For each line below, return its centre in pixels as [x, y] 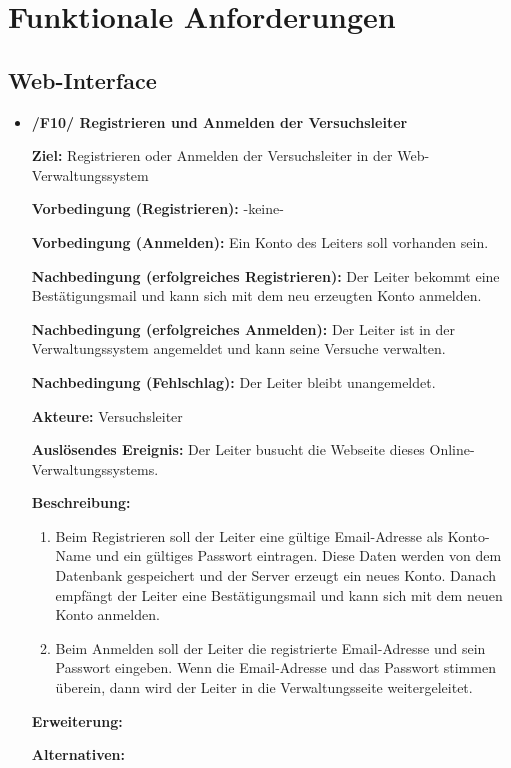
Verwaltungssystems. [95, 468]
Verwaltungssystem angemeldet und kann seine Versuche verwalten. [238, 348]
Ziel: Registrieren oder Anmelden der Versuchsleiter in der [212, 155]
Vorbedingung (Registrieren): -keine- [157, 208]
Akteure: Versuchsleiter [107, 415]
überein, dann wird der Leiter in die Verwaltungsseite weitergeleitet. [264, 687]
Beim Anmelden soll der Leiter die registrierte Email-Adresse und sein [270, 647]
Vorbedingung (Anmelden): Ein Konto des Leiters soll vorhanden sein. [260, 241]
